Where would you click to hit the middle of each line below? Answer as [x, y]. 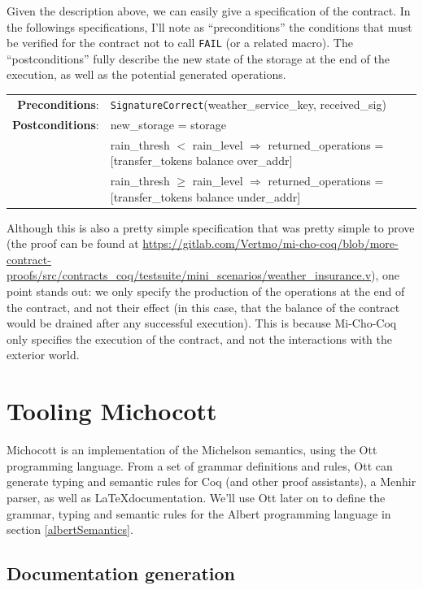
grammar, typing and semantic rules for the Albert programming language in [199, 513]
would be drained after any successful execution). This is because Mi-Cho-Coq [202, 323]
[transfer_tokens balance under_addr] [205, 196]
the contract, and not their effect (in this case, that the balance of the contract [203, 307]
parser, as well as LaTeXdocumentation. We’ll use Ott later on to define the [196, 497]
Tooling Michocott [112, 411]
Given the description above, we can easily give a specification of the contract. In [209, 11]
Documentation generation [121, 573]
